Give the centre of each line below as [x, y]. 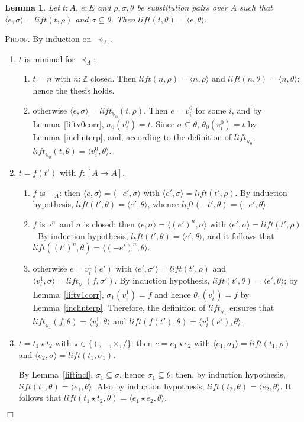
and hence [173, 294]
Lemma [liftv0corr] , [68, 123]
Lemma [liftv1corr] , [68, 294]
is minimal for [50, 58]
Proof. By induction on [48, 39]
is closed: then [109, 223]
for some [211, 110]
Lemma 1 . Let [32, 7]
